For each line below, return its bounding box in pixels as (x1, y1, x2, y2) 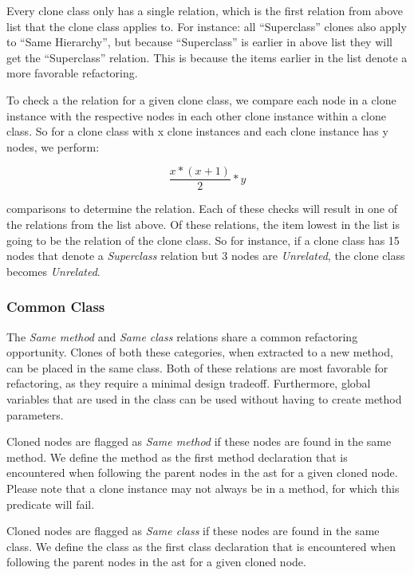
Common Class (6, 297, 105, 317)
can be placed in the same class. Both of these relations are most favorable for (6, 359, 388, 376)
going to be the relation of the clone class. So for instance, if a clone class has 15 (6, 231, 400, 248)
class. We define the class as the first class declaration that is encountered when (6, 538, 396, 554)
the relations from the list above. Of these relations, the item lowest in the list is (6, 216, 400, 232)
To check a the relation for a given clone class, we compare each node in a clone (6, 91, 396, 108)
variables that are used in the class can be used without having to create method (6, 390, 402, 407)
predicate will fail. (6, 495, 95, 512)
